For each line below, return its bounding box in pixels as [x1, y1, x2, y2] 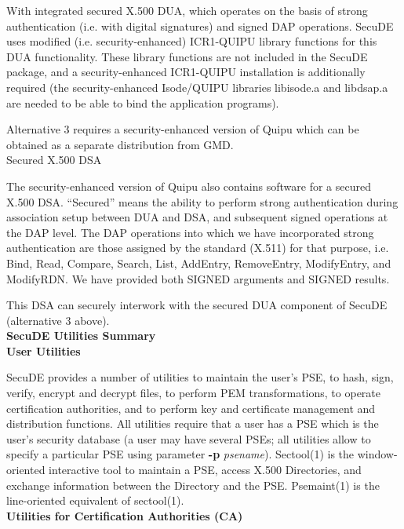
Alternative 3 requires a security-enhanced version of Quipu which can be [6, 121, 359, 137]
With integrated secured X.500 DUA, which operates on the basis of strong [6, 2, 368, 18]
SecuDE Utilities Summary [6, 327, 156, 344]
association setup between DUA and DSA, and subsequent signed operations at [6, 209, 388, 225]
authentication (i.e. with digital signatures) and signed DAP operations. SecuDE [6, 17, 394, 34]
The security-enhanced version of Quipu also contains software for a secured [6, 177, 371, 194]
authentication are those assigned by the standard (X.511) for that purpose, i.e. [6, 239, 389, 256]
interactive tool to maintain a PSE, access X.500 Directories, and [49, 462, 362, 478]
